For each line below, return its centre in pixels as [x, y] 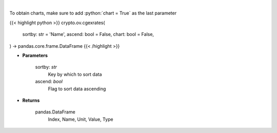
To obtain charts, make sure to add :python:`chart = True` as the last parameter [93, 13]
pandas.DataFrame [55, 112]
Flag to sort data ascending [77, 89]
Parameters [35, 55]
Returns [31, 100]
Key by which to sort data [75, 74]
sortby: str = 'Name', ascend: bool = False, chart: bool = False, [88, 34]
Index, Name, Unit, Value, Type [81, 119]
